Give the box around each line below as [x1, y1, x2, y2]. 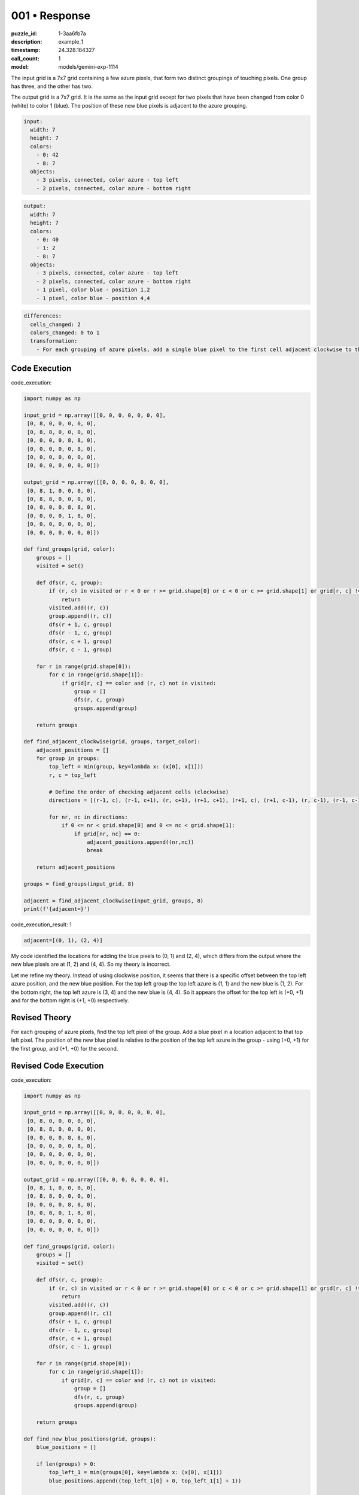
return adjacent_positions [36, 864, 116, 871]
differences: [23, 313, 62, 319]
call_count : [11, 54, 40, 62]
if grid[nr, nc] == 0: [74, 830, 141, 837]
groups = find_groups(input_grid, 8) [23, 880, 135, 887]
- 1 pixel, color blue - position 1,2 [36, 286, 150, 293]
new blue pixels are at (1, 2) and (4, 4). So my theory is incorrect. [11, 960, 171, 968]
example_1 [58, 38, 84, 45]
